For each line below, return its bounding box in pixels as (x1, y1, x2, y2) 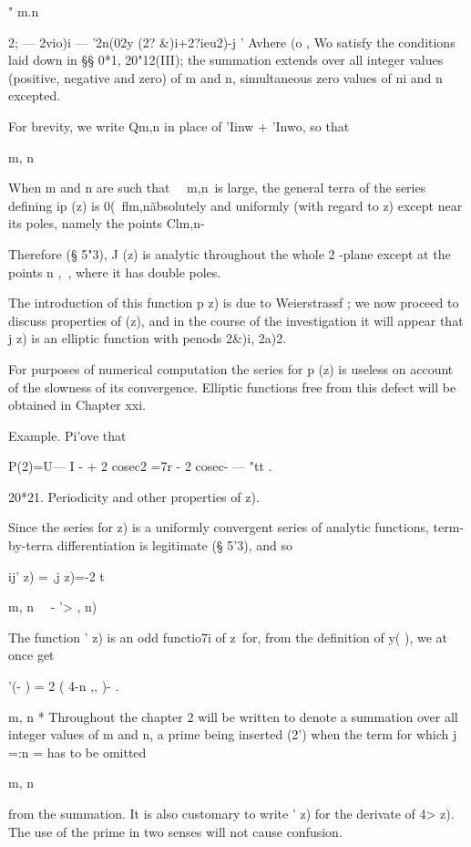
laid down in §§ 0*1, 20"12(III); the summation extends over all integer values (8, 50, 444, 69)
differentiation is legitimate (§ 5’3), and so (56, 536, 292, 555)
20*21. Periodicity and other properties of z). (8, 486, 260, 506)
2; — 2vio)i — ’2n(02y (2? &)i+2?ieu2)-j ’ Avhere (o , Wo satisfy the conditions (8, 32, 456, 51)
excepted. (8, 86, 61, 105)
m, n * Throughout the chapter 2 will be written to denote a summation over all (8, 706, 458, 726)
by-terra (8, 536, 54, 555)
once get (8, 645, 55, 664)
